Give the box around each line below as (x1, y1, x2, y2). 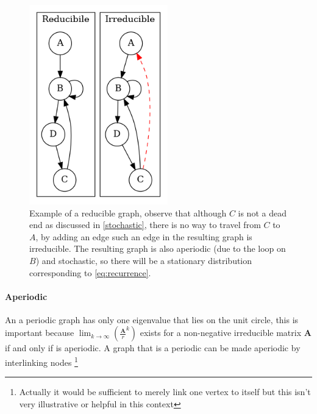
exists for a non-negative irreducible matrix (140, 326, 302, 339)
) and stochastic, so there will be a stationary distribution (35, 254, 252, 266)
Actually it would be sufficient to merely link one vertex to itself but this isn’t (19, 385, 311, 398)
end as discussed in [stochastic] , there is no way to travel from (29, 218, 261, 231)
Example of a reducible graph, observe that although (29, 206, 227, 219)
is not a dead (238, 206, 287, 219)
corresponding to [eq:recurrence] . (29, 266, 151, 279)
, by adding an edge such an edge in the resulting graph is (35, 230, 252, 243)
